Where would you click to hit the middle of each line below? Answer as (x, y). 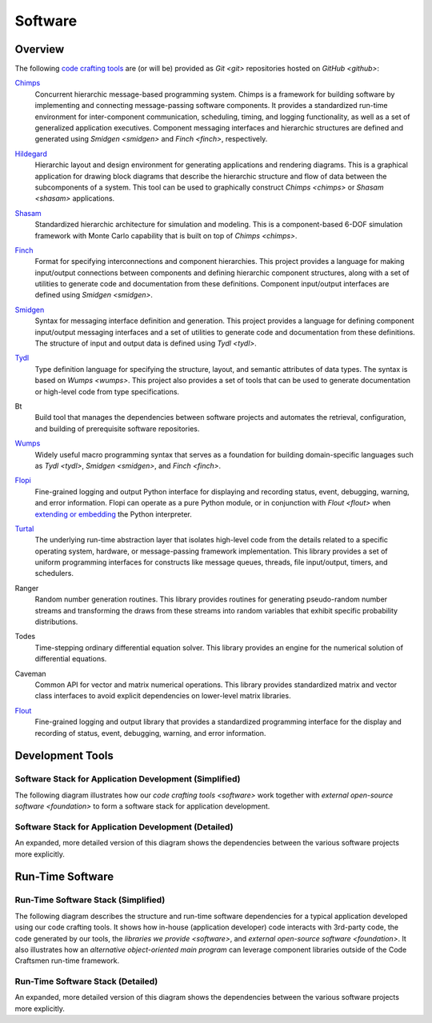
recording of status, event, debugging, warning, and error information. (150, 733)
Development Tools (64, 756)
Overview (40, 49)
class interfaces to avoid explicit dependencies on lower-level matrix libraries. (163, 696)
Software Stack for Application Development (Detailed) (124, 826)
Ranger (27, 588)
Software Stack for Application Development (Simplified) (128, 779)
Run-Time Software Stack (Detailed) (86, 981)
